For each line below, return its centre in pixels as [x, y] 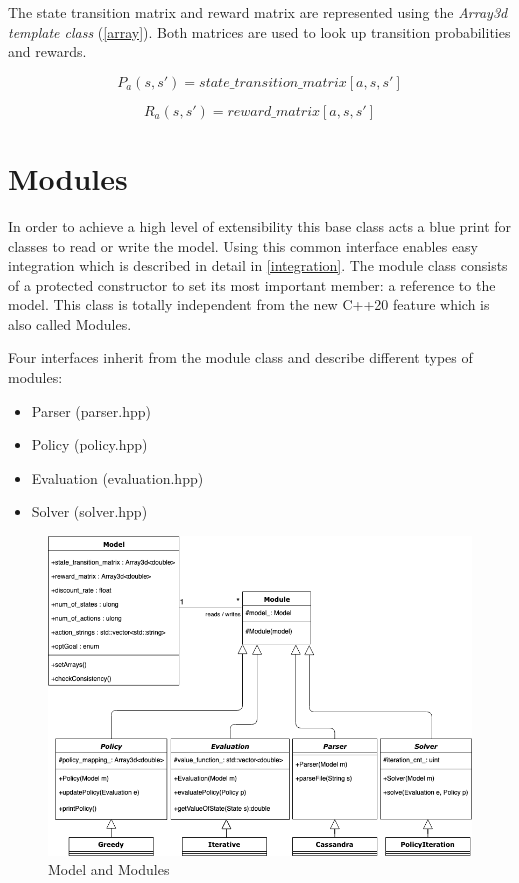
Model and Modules [109, 869]
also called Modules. [70, 323]
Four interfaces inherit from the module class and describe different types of [240, 357]
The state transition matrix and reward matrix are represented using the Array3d [258, 12]
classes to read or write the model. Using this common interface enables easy [243, 245]
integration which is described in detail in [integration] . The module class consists [258, 265]
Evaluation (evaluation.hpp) [117, 477]
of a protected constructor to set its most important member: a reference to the [252, 284]
